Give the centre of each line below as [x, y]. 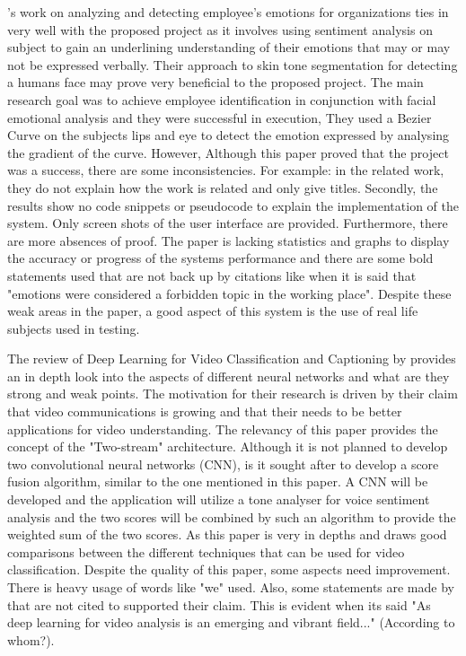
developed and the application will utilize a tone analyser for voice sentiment [219, 499]
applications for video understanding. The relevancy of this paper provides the [223, 429]
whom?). [31, 639]
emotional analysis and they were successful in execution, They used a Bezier [220, 117]
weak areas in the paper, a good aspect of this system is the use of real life [213, 311]
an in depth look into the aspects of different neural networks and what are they [229, 376]
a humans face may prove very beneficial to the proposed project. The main [215, 82]
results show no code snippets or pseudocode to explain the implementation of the [233, 205]
